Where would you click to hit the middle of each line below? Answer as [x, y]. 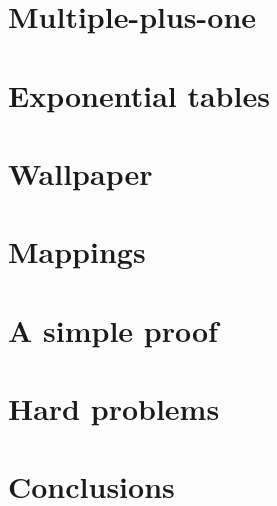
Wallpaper [80, 172]
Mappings [77, 251]
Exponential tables [139, 94]
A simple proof [113, 329]
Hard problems [114, 408]
